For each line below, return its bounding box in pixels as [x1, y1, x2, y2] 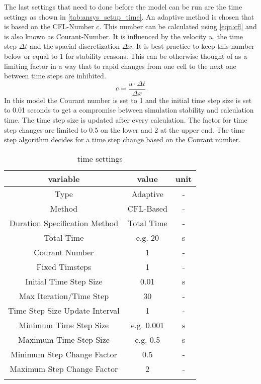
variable [48, 172, 80, 184]
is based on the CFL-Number [4, 21, 94, 32]
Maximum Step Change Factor [10, 362, 118, 374]
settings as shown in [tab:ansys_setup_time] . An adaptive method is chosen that [4, 11, 254, 22]
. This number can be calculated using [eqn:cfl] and [99, 21, 257, 32]
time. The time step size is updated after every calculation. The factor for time [4, 115, 247, 125]
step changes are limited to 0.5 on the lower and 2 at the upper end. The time [4, 124, 245, 135]
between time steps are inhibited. [4, 70, 106, 81]
